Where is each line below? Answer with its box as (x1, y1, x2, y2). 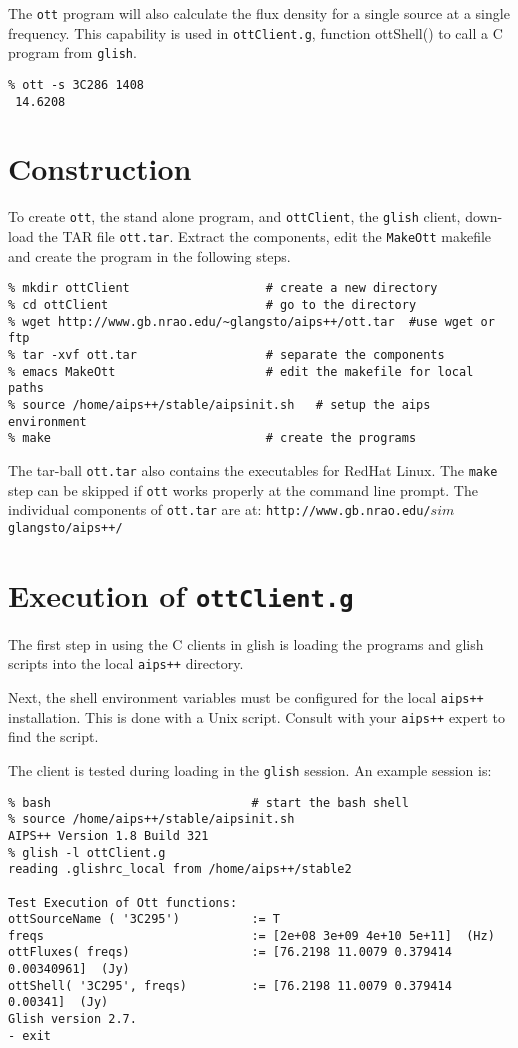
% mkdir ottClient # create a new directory (8, 281, 438, 296)
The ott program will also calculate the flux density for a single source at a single (8, 3, 510, 23)
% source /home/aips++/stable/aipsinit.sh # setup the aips (8, 397, 431, 412)
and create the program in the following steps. (8, 245, 291, 266)
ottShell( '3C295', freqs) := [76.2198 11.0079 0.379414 (8, 978, 452, 993)
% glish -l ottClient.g (8, 845, 166, 860)
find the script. (8, 726, 99, 747)
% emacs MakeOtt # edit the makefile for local (8, 364, 474, 379)
